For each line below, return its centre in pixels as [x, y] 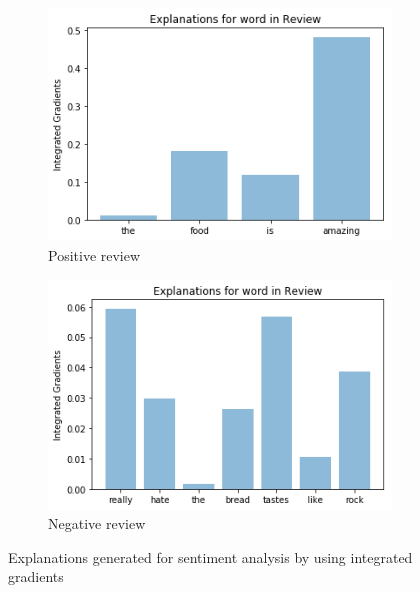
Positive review [94, 255]
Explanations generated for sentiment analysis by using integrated [210, 556]
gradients [36, 576]
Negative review [97, 523]
